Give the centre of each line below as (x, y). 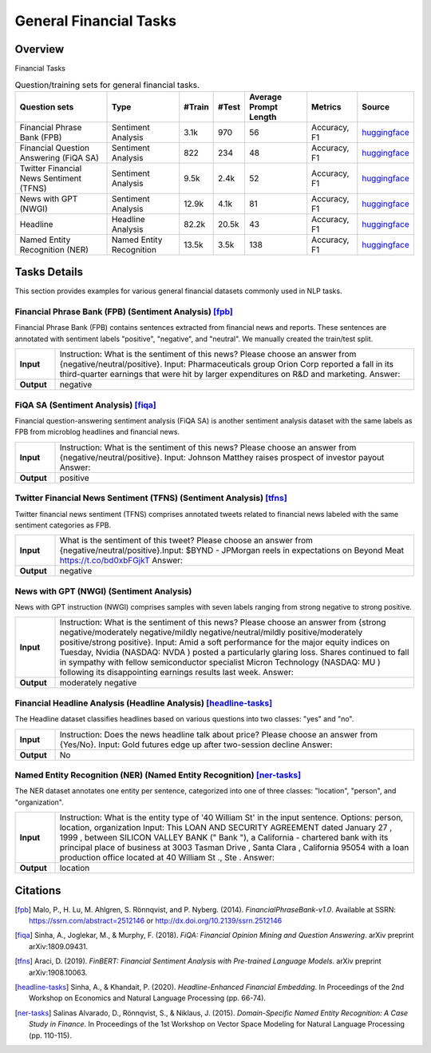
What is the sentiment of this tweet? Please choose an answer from (186, 541)
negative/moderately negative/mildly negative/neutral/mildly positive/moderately (211, 633)
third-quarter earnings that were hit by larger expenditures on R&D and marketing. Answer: (230, 374)
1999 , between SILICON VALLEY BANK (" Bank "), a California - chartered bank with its (224, 837)
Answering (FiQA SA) (59, 157)
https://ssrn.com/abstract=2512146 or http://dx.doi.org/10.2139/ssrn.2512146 (156, 921)
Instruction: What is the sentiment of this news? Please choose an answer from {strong (223, 622)
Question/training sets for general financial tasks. (107, 85)
